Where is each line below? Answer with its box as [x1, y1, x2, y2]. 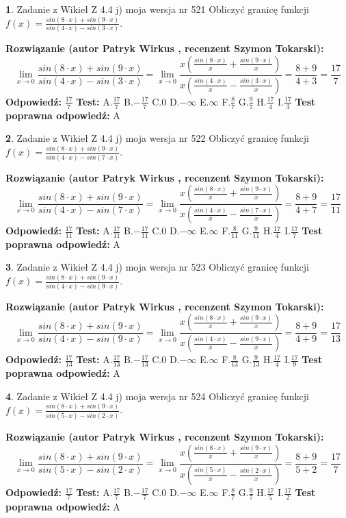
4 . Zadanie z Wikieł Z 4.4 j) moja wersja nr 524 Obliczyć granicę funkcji [5, 388, 309, 403]
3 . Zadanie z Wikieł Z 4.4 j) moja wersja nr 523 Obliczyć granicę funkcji [5, 260, 309, 274]
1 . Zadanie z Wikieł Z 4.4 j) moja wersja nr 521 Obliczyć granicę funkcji [5, 2, 309, 16]
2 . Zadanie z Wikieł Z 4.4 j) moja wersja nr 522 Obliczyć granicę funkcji [5, 131, 309, 145]
